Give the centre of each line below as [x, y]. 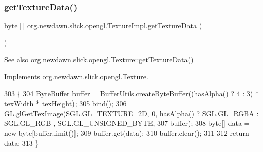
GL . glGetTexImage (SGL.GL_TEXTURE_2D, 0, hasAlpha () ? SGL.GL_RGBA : [131, 113]
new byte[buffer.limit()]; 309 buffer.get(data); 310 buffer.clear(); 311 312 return [127, 133]
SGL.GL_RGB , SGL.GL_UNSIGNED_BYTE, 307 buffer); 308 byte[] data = [127, 123]
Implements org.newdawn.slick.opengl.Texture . [76, 76]
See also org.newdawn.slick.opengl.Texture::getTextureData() [99, 59]
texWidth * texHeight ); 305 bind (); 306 [65, 103]
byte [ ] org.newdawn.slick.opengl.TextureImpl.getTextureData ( [103, 26]
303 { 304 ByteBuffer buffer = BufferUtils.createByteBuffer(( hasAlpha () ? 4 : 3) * [131, 93]
